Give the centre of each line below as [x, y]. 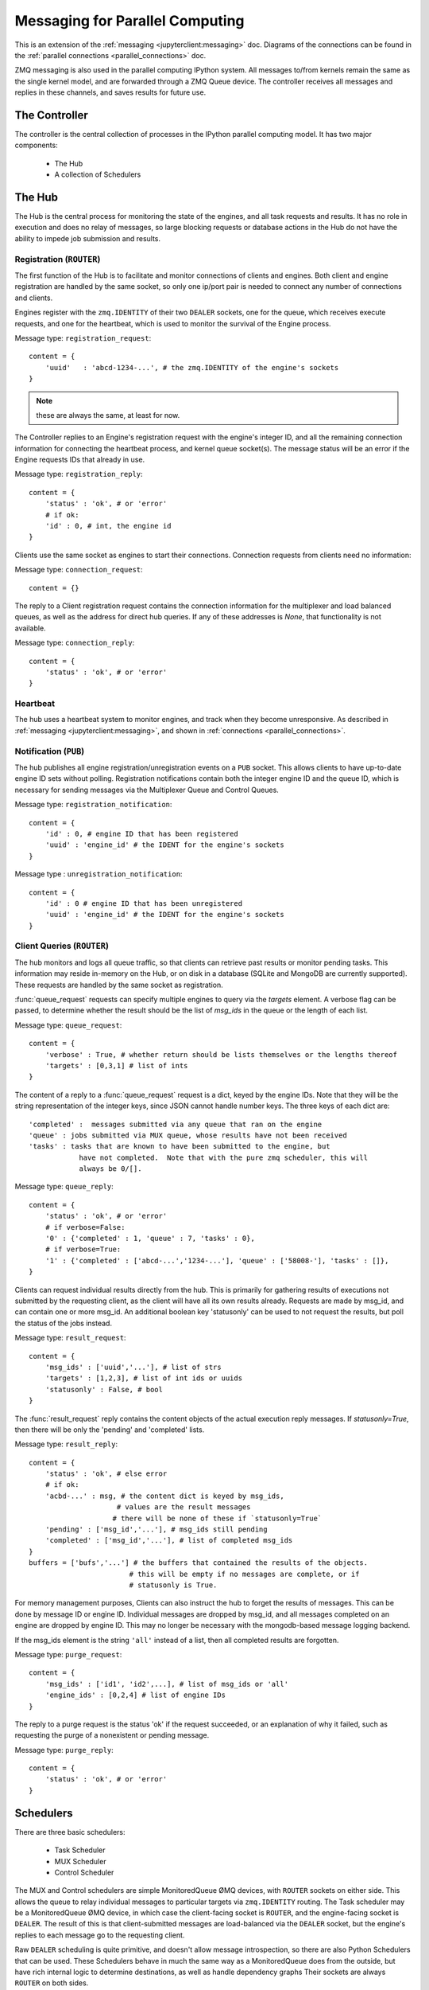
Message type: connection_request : [79, 570]
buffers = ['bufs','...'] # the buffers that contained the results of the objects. [199, 1563]
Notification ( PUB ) [50, 751]
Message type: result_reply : [66, 1444]
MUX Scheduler [80, 1861]
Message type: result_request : [70, 1338]
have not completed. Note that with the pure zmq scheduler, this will [224, 1157]
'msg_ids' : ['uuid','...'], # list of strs [133, 1367]
